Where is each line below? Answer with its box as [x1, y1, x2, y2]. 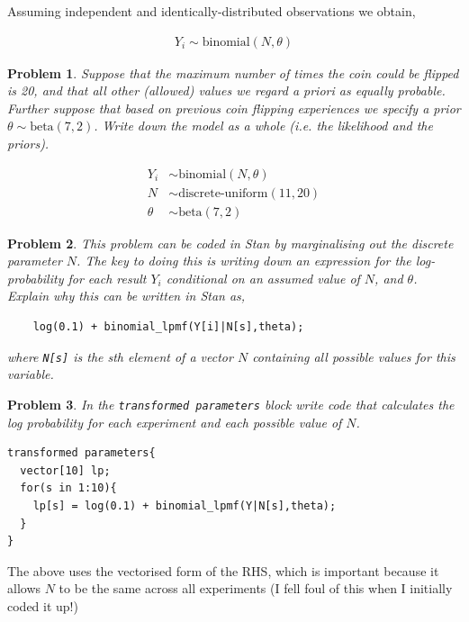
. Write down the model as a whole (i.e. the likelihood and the [94, 116, 433, 135]
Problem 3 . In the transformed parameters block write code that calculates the [7, 394, 455, 413]
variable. [7, 365, 54, 383]
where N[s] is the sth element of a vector [7, 347, 233, 365]
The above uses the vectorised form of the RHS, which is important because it [7, 561, 439, 580]
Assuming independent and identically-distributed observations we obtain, [7, 2, 416, 20]
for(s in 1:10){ [20, 482, 117, 495]
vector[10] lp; [20, 464, 111, 477]
